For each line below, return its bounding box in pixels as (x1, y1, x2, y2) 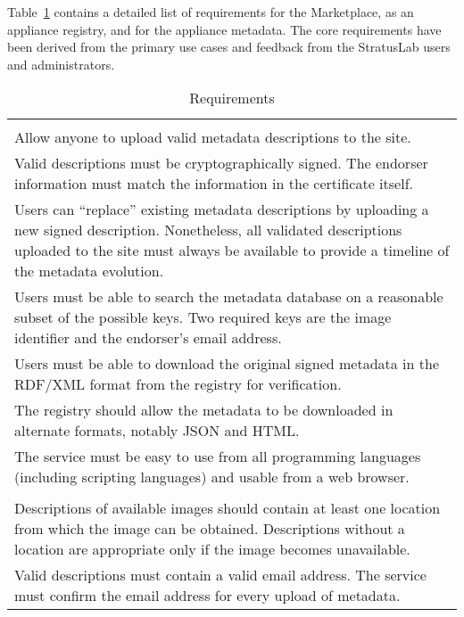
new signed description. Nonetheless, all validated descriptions (14, 219, 402, 241)
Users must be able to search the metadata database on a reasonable (14, 286, 443, 308)
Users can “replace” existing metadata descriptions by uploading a (14, 199, 429, 220)
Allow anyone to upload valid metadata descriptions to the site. (14, 127, 411, 148)
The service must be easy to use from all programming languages (14, 446, 421, 467)
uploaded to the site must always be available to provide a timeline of (14, 240, 450, 261)
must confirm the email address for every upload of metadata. (14, 585, 401, 606)
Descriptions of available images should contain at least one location (14, 498, 441, 519)
